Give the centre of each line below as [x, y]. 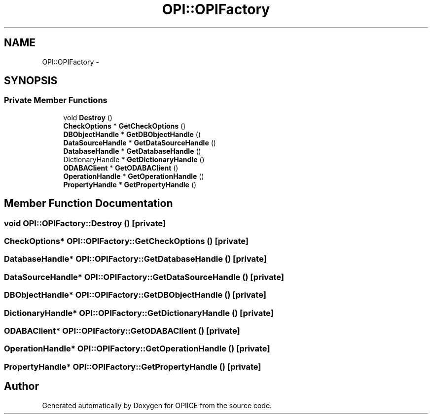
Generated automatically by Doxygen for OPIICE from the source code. [157, 405]
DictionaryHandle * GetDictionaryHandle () [134, 159]
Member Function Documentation [89, 204]
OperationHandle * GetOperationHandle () [134, 176]
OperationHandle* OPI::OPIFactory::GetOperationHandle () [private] [137, 349]
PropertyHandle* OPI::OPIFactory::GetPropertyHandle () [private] [133, 366]
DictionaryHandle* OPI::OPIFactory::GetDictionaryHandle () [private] [139, 313]
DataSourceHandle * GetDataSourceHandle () [140, 142]
